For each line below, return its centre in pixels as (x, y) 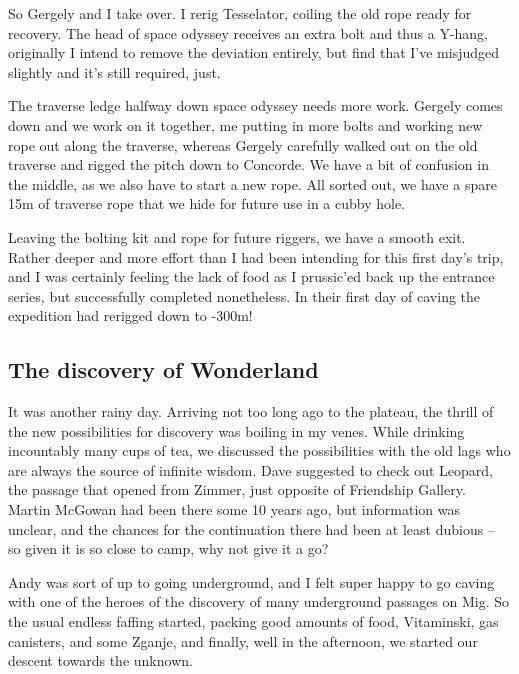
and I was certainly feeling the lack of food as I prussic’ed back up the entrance (251, 276)
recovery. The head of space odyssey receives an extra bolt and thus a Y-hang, (248, 32)
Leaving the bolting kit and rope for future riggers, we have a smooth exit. (237, 236)
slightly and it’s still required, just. (114, 71)
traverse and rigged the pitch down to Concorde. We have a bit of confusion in (248, 164)
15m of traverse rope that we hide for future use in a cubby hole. (207, 203)
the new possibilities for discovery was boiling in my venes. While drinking (236, 430)
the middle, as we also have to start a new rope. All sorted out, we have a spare (252, 183)
